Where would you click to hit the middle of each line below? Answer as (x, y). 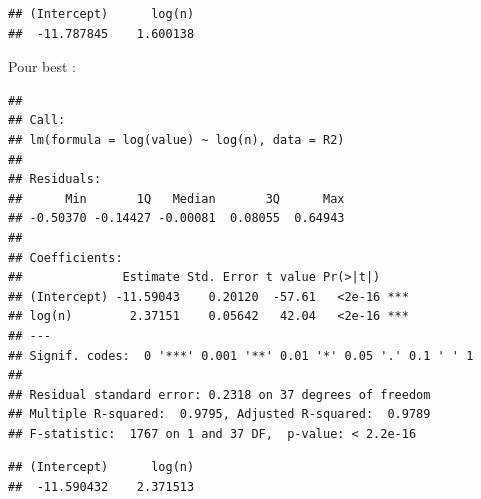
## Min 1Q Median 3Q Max (176, 198)
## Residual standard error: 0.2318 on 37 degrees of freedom (219, 394)
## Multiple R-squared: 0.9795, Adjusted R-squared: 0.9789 (219, 414)
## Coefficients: (65, 257)
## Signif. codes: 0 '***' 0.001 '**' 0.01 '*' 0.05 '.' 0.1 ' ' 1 (241, 355)
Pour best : (42, 66)
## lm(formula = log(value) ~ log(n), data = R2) (176, 139)
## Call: (37, 120)
